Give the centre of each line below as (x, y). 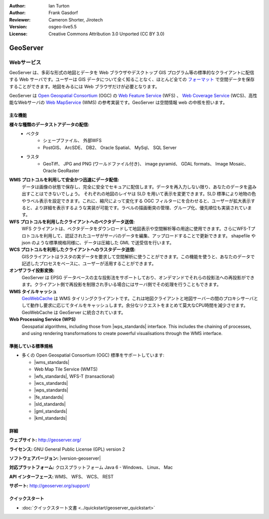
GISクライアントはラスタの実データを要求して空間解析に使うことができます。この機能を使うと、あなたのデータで (138, 256)
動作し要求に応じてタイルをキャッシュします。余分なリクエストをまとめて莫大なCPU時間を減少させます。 (139, 305)
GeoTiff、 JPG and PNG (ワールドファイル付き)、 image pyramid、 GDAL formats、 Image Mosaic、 (146, 164)
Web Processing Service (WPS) (43, 320)
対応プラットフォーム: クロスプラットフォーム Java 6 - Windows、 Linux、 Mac (91, 467)
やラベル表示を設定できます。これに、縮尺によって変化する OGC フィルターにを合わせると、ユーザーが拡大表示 (136, 201)
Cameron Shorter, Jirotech (76, 19)
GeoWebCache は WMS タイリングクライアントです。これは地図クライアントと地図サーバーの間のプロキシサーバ (138, 299)
